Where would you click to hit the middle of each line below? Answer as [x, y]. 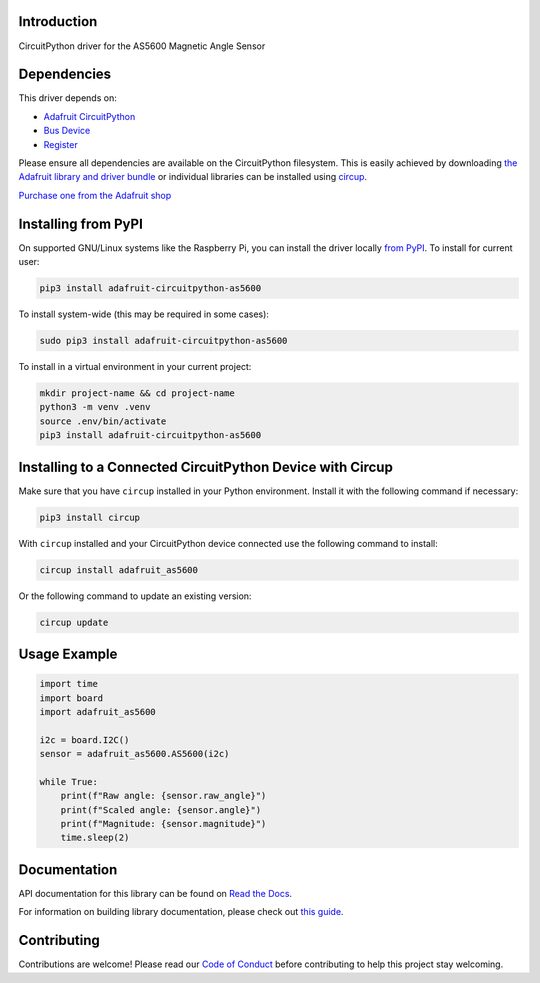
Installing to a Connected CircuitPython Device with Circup [206, 466]
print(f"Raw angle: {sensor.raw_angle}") [163, 796]
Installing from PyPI [81, 223]
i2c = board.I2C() [84, 739]
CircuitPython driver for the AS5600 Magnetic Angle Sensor [142, 46]
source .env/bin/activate [103, 421]
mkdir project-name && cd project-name [137, 393]
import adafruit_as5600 [98, 711]
